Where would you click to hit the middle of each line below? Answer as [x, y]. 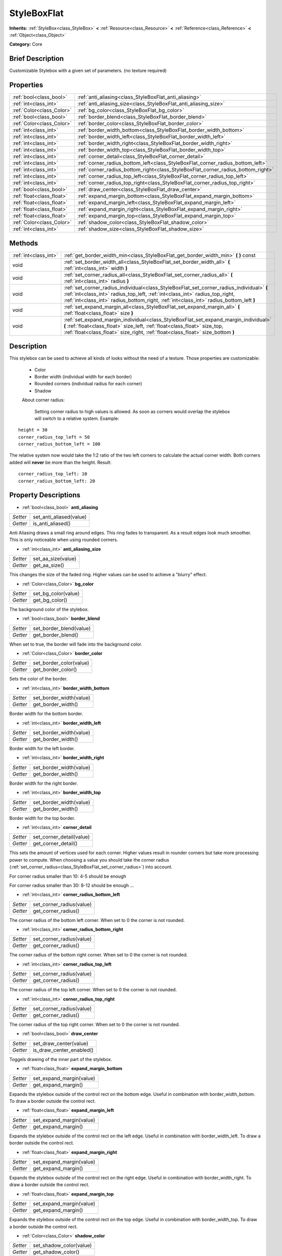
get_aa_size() [49, 565]
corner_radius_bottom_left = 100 [59, 444]
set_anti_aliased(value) [60, 516]
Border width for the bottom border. [46, 714]
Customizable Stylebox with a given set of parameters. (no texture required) [88, 71]
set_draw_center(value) [61, 1043]
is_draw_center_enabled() [63, 1050]
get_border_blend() [56, 635]
